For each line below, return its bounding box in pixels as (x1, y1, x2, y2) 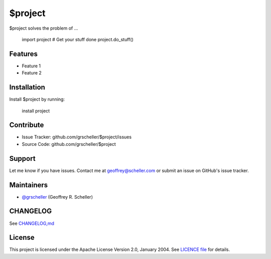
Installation (9, 83, 45, 92)
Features (9, 49, 38, 58)
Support (9, 154, 36, 163)
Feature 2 (22, 70, 42, 76)
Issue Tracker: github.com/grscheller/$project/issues (22, 134, 132, 140)
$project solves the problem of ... (9, 25, 78, 31)
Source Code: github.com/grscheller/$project (22, 141, 116, 147)
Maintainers (9, 181, 48, 189)
